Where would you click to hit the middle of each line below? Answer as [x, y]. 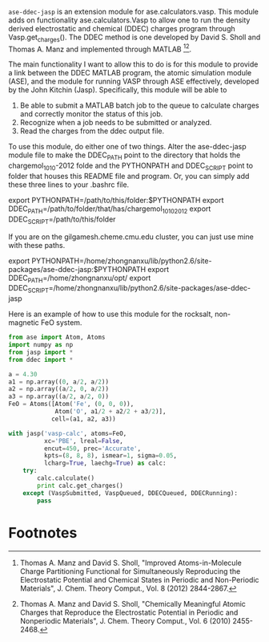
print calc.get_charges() [80, 486]
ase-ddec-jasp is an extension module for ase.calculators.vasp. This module [133, 12]
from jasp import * [41, 352]
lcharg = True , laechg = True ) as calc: [105, 463]
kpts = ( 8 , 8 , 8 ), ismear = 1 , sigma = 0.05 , [110, 456]
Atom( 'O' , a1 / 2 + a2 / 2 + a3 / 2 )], [110, 412]
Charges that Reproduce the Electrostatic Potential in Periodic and [129, 612]
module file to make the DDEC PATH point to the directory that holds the [124, 156]
